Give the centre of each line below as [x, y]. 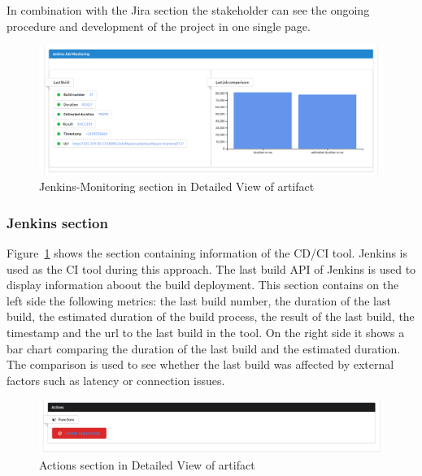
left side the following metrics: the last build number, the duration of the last [199, 300]
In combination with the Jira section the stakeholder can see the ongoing [188, 10]
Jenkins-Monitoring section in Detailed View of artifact [177, 186]
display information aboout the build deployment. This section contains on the [203, 285]
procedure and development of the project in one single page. [159, 26]
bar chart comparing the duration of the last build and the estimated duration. [204, 348]
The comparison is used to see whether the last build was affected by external [200, 364]
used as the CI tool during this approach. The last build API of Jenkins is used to [211, 268]
